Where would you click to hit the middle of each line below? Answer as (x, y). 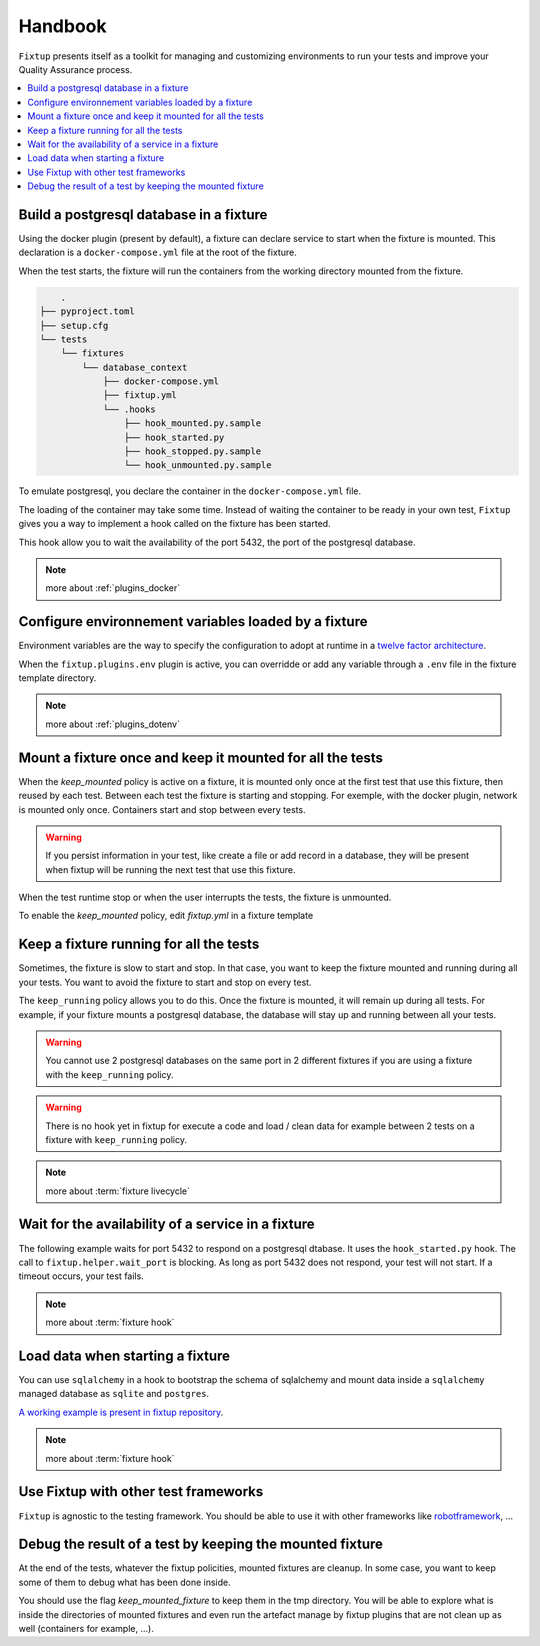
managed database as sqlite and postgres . (114, 1394)
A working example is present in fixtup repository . (121, 1412)
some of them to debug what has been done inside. (125, 1582)
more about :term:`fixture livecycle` (117, 1191)
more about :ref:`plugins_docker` (112, 588)
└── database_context (134, 367)
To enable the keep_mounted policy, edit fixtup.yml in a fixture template (166, 916)
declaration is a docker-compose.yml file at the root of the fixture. (157, 252)
